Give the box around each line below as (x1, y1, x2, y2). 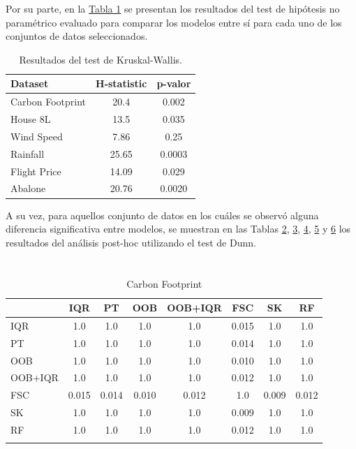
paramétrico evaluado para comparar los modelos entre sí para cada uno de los (6, 15, 342, 29)
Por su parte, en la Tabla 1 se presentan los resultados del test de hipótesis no (6, 1, 340, 15)
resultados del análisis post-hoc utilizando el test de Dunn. (6, 235, 256, 249)
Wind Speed (10, 128, 63, 143)
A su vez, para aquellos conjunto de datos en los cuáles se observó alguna (6, 207, 319, 222)
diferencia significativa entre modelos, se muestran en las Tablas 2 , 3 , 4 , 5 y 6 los (6, 221, 351, 236)
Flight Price (10, 163, 61, 178)
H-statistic (96, 76, 147, 91)
